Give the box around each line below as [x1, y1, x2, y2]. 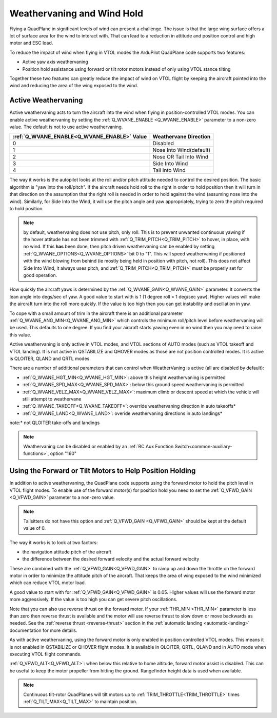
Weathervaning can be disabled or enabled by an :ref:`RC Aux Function [23, 443, 174, 449]
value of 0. [23, 525, 46, 531]
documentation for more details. [9, 627, 77, 633]
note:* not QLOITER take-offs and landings [9, 420, 100, 426]
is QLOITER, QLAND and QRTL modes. [9, 355, 91, 362]
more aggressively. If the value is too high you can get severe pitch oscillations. [9, 596, 177, 603]
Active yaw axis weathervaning [22, 59, 88, 65]
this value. [9, 331, 32, 338]
